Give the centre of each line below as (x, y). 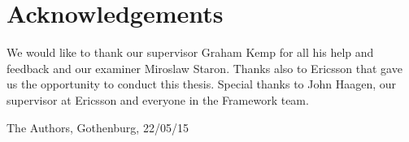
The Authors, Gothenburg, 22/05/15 (98, 127)
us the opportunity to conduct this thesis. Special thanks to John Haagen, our (202, 84)
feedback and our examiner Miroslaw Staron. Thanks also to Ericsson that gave (204, 68)
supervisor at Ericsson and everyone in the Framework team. (158, 99)
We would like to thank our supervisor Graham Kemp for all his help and (190, 52)
